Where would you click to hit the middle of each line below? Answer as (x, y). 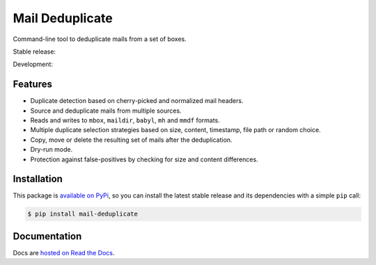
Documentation (47, 236)
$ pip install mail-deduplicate (83, 214)
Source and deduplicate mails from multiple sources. (106, 111)
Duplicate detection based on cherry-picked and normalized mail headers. (137, 101)
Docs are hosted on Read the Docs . (64, 252)
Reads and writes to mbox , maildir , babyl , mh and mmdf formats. (125, 120)
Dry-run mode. (52, 150)
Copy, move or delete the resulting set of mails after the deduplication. (131, 140)
